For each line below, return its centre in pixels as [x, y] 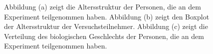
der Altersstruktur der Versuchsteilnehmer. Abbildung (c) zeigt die [106, 26]
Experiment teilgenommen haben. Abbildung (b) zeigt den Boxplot [107, 16]
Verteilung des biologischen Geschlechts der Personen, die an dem [104, 36]
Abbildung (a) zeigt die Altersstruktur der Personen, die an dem [103, 6]
